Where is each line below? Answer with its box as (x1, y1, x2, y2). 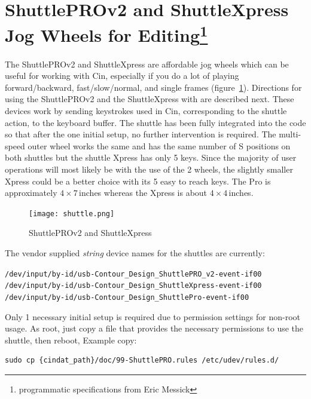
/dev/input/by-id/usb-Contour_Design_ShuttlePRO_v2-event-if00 (5, 269, 262, 278)
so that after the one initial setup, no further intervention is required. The (5, 128, 276, 140)
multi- (279, 128, 301, 140)
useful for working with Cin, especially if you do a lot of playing (5, 69, 239, 82)
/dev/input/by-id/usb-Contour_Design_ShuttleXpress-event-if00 (5, 281, 262, 290)
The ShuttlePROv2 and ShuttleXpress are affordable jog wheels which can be (5, 57, 289, 70)
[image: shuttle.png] (29, 209, 115, 218)
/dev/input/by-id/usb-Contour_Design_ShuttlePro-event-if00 (5, 293, 249, 302)
